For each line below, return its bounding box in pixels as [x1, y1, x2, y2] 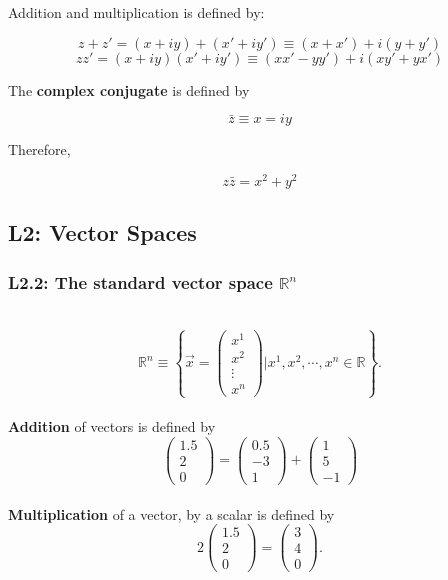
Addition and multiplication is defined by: [8, 2, 265, 22]
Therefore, [8, 139, 71, 160]
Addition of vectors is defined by [8, 416, 216, 437]
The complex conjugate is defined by [8, 79, 250, 100]
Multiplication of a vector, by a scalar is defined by [8, 503, 335, 524]
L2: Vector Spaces [8, 217, 197, 248]
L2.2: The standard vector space [8, 269, 273, 294]
